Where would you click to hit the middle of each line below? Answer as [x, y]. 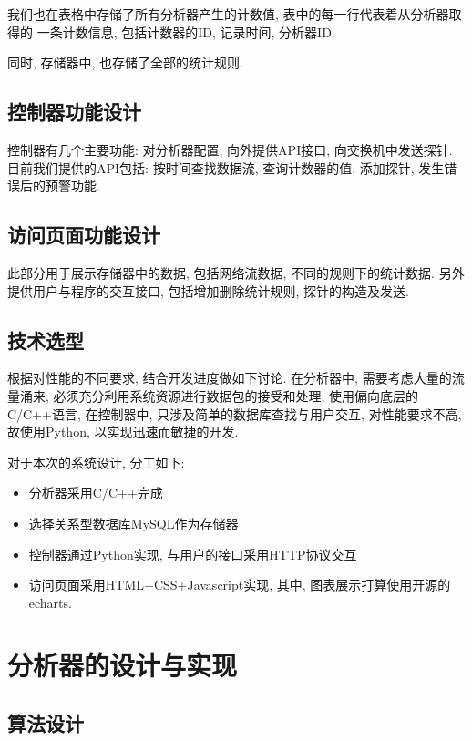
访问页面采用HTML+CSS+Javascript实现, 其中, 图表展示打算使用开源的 [240, 585]
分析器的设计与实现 [123, 665]
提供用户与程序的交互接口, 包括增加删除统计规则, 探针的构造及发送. [208, 290]
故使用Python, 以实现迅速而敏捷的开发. [123, 432]
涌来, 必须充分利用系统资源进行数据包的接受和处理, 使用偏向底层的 [219, 395]
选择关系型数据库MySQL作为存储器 [133, 523]
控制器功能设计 [74, 112]
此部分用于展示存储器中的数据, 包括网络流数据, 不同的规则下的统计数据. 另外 [236, 272]
